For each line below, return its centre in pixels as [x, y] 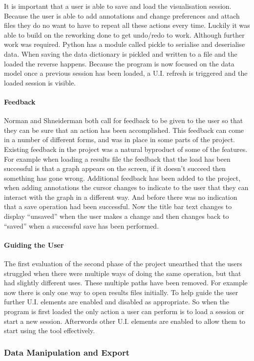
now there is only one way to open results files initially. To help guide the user [121, 292]
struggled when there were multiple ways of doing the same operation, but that [123, 273]
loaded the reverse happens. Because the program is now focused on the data [119, 63]
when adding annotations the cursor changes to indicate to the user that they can [126, 187]
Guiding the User [34, 244]
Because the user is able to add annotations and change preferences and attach [122, 15]
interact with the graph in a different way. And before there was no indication [121, 197]
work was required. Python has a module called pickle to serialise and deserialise [125, 44]
